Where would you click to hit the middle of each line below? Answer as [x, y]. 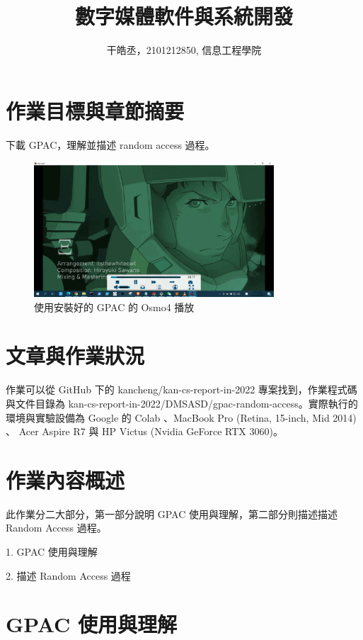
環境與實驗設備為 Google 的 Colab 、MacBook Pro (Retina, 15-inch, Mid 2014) [181, 417]
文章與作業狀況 [75, 355]
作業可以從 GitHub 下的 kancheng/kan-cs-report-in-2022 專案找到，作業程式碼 [181, 389]
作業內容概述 [65, 479]
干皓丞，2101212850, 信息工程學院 [184, 50]
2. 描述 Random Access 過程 [68, 575]
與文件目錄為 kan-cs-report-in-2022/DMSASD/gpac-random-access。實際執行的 [182, 403]
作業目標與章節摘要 [95, 110]
